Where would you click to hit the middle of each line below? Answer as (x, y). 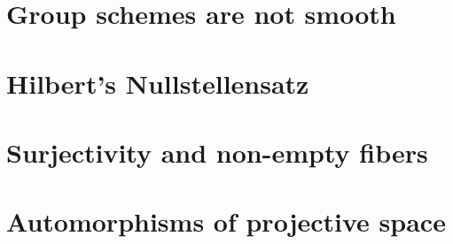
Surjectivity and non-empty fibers (217, 152)
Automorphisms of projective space (226, 221)
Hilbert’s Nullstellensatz (158, 83)
